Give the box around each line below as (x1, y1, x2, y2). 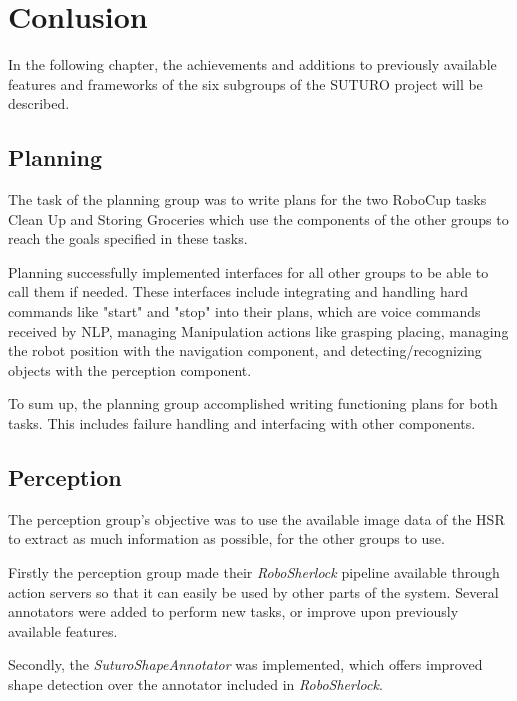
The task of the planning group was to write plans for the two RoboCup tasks (8, 189, 487, 210)
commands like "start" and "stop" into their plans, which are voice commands (8, 301, 481, 322)
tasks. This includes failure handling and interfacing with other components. (8, 413, 476, 434)
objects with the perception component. (8, 359, 252, 380)
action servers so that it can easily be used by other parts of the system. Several (8, 581, 499, 602)
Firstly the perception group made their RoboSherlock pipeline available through (8, 562, 500, 583)
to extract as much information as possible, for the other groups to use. (8, 528, 445, 549)
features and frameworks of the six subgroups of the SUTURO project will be (8, 73, 483, 94)
